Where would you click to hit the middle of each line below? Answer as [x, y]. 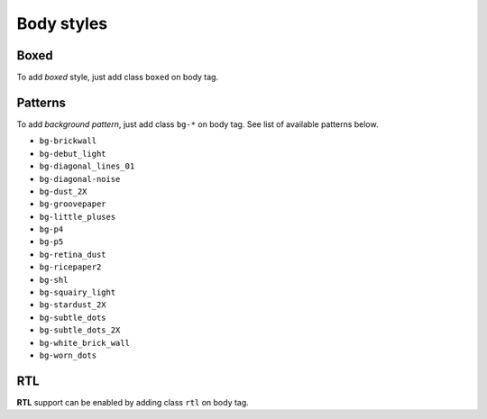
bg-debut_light [73, 154]
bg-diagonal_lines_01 [87, 166]
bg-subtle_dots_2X [80, 330]
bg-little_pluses [78, 217]
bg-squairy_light [78, 292]
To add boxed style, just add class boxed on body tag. [118, 77]
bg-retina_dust [73, 254]
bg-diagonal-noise [80, 179]
